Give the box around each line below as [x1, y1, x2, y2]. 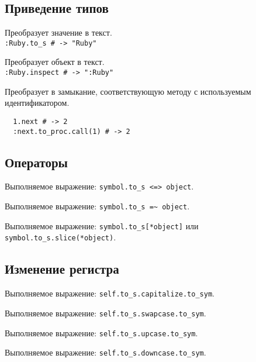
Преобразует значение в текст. [5, 26, 112, 39]
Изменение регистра [5, 260, 119, 278]
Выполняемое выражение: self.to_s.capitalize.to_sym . [5, 287, 215, 299]
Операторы [5, 153, 68, 171]
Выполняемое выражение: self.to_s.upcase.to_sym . [5, 326, 198, 339]
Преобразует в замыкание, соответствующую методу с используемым [5, 85, 251, 97]
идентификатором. [5, 96, 70, 109]
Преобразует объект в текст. [5, 56, 105, 68]
